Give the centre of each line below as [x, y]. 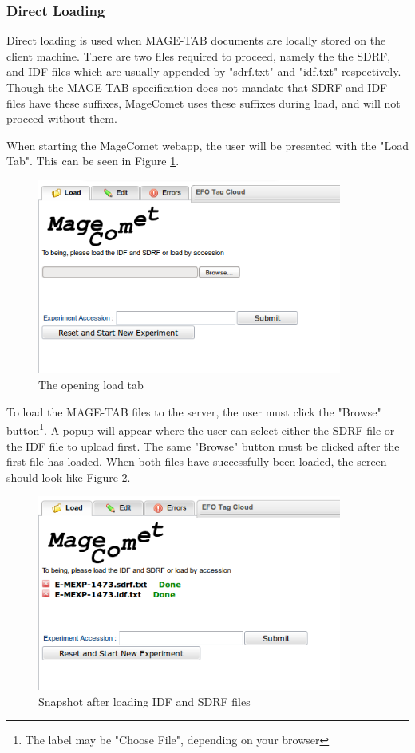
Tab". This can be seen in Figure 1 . [93, 161]
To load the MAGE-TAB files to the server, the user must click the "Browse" [194, 411]
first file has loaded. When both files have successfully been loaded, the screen [197, 461]
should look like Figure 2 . [69, 477]
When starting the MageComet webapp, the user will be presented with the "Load [207, 145]
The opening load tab [91, 385]
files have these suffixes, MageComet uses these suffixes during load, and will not [204, 103]
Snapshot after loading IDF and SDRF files [144, 701]
